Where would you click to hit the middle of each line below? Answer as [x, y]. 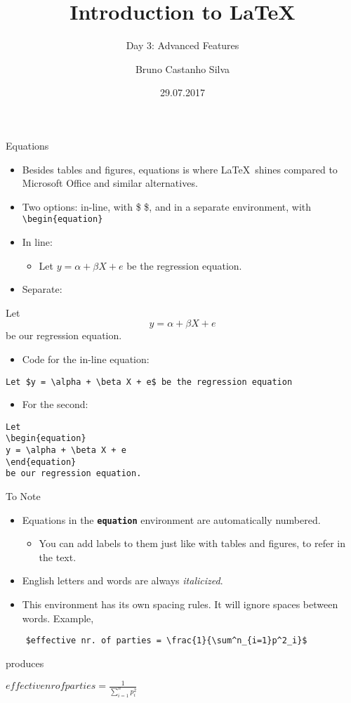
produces [25, 663]
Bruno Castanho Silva [183, 68]
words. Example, [58, 618]
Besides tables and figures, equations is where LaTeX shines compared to [180, 169]
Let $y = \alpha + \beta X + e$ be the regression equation [149, 382]
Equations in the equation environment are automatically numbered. [171, 519]
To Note [23, 496]
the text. [58, 557]
